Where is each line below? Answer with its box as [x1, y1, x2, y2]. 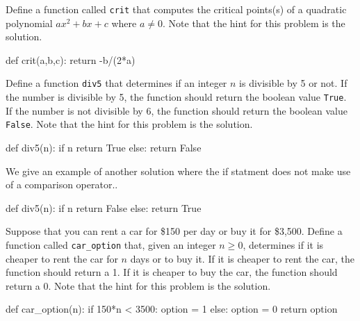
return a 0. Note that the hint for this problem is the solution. [6, 278, 271, 293]
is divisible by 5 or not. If [239, 76, 347, 90]
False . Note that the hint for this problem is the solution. [6, 117, 253, 131]
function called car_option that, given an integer [6, 237, 216, 252]
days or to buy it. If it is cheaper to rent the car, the [130, 251, 354, 265]
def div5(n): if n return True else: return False [6, 140, 202, 154]
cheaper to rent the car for [6, 251, 118, 265]
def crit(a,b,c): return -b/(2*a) [6, 52, 136, 67]
